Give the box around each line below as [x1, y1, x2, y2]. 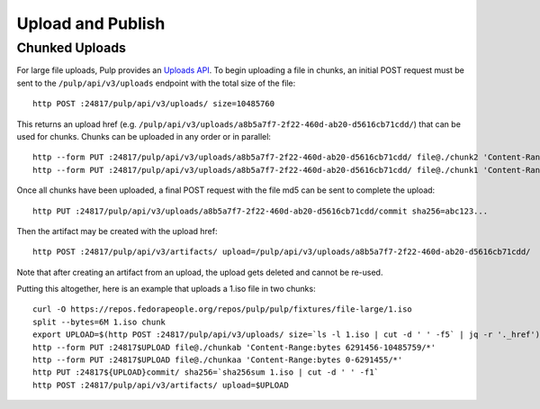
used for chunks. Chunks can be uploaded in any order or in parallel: [16, 131, 272, 141]
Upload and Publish [16, 14, 166, 33]
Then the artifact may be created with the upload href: [16, 225, 218, 236]
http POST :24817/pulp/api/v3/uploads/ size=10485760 [32, 99, 274, 109]
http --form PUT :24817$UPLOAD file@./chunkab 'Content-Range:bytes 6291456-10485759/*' [32, 342, 436, 352]
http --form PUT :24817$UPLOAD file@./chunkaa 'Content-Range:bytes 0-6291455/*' [32, 355, 403, 365]
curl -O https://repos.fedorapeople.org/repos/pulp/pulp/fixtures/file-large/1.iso [32, 304, 413, 314]
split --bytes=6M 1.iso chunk [32, 316, 166, 327]
